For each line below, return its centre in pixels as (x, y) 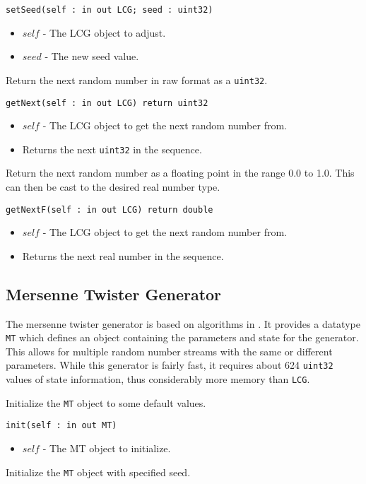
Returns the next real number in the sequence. (123, 255)
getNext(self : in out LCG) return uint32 (107, 103)
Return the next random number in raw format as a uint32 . (137, 79)
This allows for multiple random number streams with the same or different (169, 351)
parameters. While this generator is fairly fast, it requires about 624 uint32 (170, 365)
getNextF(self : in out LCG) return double (110, 209)
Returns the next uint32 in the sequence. (112, 149)
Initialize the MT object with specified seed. (98, 472)
